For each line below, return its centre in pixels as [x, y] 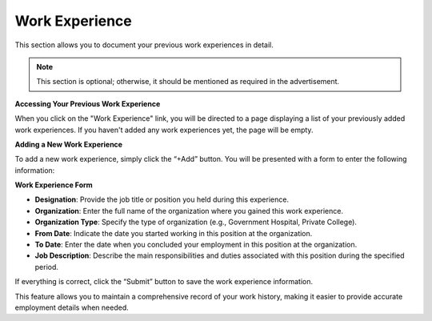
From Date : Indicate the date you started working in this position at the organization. [174, 233]
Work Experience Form [54, 185]
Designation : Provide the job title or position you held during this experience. [162, 199]
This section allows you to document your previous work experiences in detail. [144, 45]
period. [47, 267]
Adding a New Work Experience [69, 144]
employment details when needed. [72, 307]
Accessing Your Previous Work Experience [88, 103]
